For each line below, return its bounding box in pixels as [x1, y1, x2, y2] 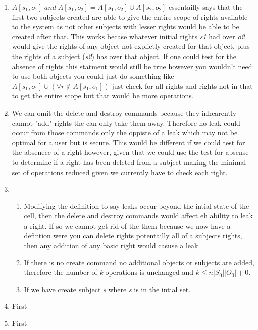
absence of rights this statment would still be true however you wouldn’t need [12, 61, 252, 71]
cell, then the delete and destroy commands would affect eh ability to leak [24, 210, 253, 221]
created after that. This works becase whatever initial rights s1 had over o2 [12, 31, 245, 41]
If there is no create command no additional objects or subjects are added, [24, 257, 254, 267]
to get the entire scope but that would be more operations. [12, 90, 194, 101]
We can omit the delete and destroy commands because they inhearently [12, 107, 237, 118]
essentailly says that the [169, 2, 243, 12]
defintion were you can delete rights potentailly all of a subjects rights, [24, 230, 242, 241]
